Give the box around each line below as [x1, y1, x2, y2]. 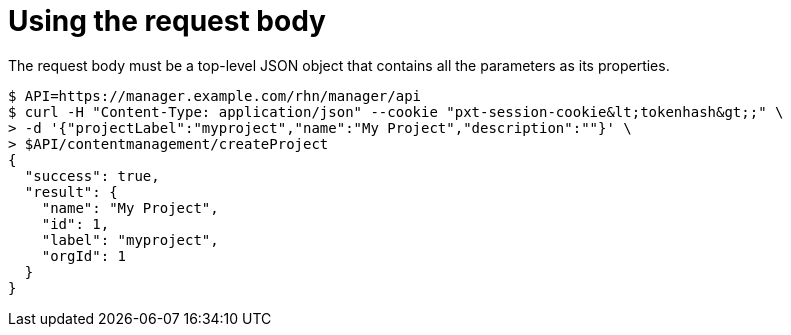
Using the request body [8, 4, 326, 38]
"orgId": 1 [41, 247, 127, 264]
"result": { [24, 183, 118, 200]
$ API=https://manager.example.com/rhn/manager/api [8, 87, 422, 104]
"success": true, [24, 167, 160, 184]
